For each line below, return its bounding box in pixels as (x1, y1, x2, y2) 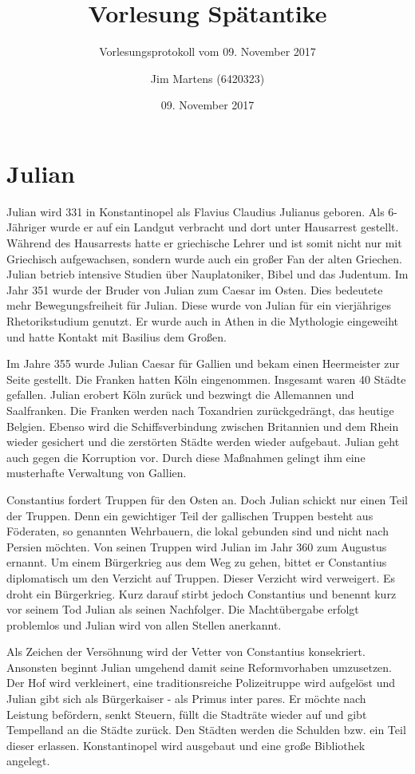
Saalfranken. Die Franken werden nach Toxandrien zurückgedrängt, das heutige (6, 401, 394, 418)
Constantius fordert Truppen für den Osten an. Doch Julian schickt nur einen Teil (6, 491, 409, 507)
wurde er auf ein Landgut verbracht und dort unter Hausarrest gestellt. (49, 219, 399, 235)
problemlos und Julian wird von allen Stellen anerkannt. (6, 616, 282, 633)
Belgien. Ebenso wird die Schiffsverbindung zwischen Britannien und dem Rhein (6, 417, 399, 434)
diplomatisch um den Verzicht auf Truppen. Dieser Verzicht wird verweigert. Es (6, 569, 396, 586)
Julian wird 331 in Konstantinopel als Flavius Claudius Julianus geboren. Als (6, 203, 385, 219)
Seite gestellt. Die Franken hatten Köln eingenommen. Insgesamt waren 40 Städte (6, 370, 406, 387)
